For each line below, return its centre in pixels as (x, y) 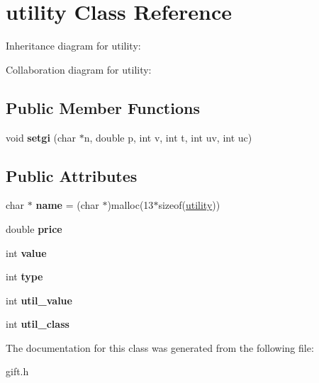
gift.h (17, 371)
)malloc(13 (130, 205)
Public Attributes (72, 175)
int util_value (39, 300)
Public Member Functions (103, 107)
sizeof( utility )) (189, 205)
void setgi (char (41, 137)
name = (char (67, 205)
